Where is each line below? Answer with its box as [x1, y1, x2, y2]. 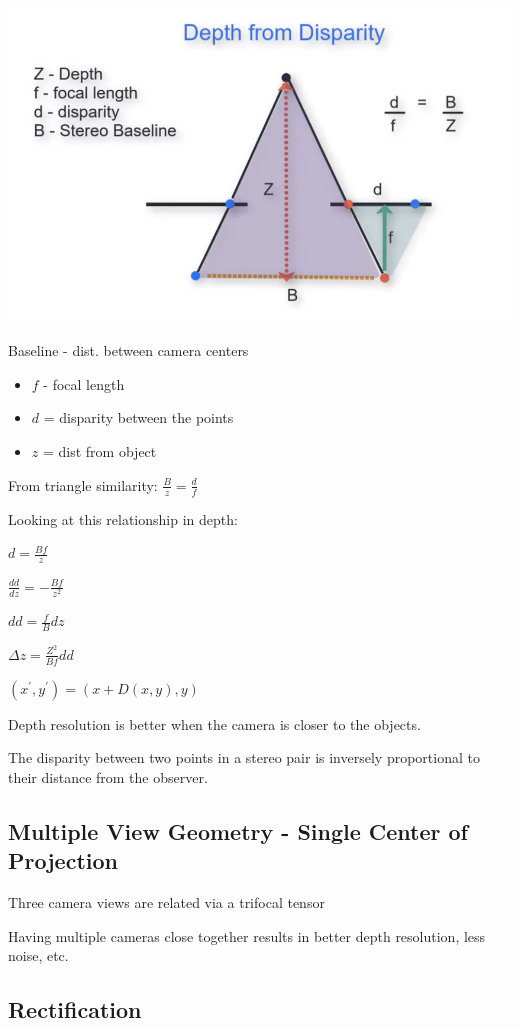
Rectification [8, 994, 142, 1025]
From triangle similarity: [8, 474, 158, 495]
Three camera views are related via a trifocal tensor [8, 892, 325, 913]
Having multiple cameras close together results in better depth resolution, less [8, 925, 486, 946]
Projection [8, 845, 118, 876]
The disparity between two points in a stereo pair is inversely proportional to [8, 747, 480, 768]
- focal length [43, 373, 125, 394]
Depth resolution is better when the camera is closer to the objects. [8, 713, 421, 734]
